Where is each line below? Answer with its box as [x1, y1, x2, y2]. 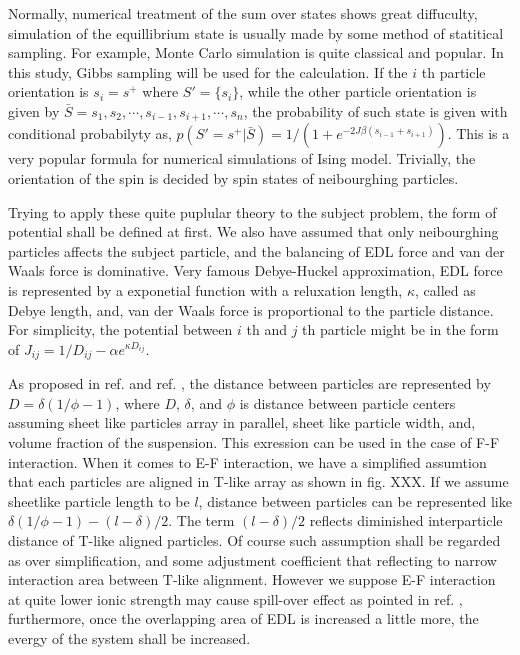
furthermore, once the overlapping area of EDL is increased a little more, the [8, 608, 479, 629]
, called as [415, 279, 476, 300]
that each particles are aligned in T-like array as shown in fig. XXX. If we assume [8, 471, 509, 492]
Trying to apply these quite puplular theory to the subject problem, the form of [8, 201, 497, 222]
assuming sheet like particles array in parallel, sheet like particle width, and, [8, 412, 476, 433]
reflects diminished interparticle [309, 510, 503, 531]
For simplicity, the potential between [8, 319, 233, 340]
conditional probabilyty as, [8, 123, 172, 144]
